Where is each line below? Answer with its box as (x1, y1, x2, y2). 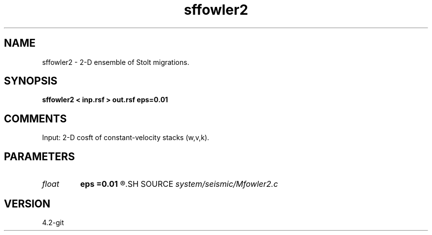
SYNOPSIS (4, 75, 58, 88)
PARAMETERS (4, 150, 75, 163)
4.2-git (42, 218, 64, 227)
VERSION (4, 197, 51, 210)
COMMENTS (4, 112, 67, 125)
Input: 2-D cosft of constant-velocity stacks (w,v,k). (42, 133, 210, 142)
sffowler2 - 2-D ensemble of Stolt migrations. (42, 58, 189, 66)
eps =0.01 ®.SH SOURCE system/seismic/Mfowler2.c (80, 179, 278, 189)
